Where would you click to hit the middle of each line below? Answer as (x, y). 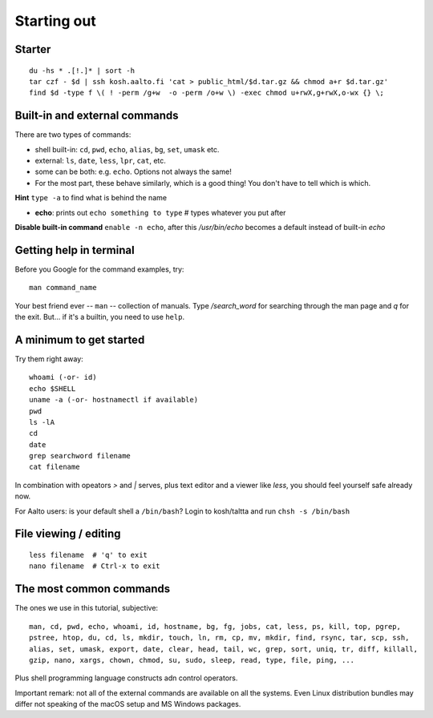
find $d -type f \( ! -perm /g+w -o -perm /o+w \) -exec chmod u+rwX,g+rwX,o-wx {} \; (207, 93)
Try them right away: (49, 359)
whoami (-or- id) (63, 377)
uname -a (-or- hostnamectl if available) (114, 400)
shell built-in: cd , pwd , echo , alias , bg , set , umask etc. (127, 149)
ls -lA (42, 422)
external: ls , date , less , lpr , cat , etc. (100, 161)
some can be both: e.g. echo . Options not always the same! (133, 171)
